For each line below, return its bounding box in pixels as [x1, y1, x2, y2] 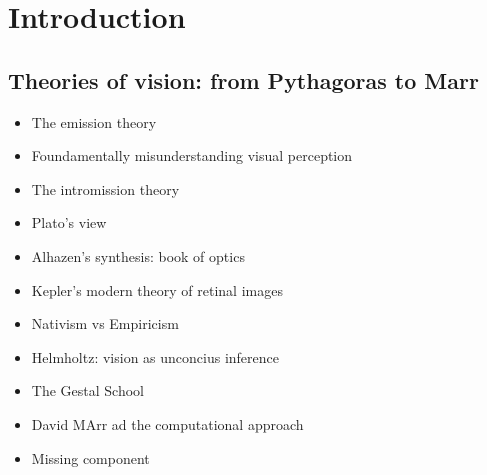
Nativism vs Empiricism [31, 313, 179, 334]
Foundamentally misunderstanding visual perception [31, 145, 353, 166]
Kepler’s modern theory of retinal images [31, 279, 283, 300]
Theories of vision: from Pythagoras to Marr [8, 64, 479, 95]
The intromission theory [31, 178, 180, 199]
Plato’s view [31, 212, 107, 233]
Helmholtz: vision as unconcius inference [31, 346, 280, 367]
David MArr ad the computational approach [31, 413, 304, 434]
